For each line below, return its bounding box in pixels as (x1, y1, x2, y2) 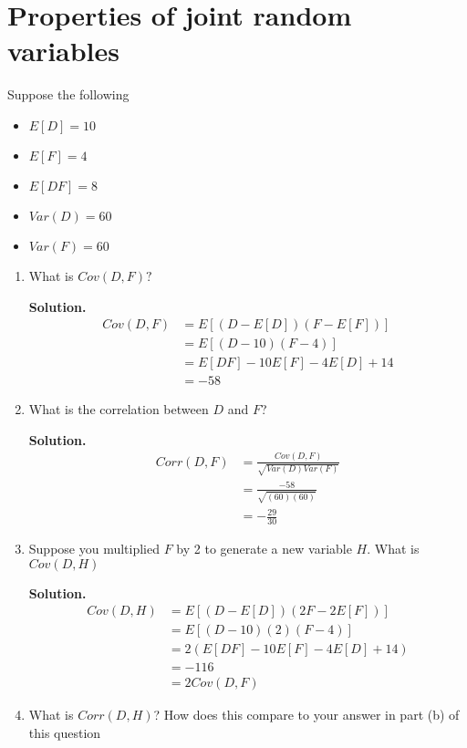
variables (7, 32, 120, 69)
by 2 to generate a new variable (176, 539, 352, 558)
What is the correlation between (28, 400, 209, 419)
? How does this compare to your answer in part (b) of (153, 705, 460, 724)
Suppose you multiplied (28, 539, 161, 558)
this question (28, 723, 101, 743)
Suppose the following (7, 85, 130, 104)
